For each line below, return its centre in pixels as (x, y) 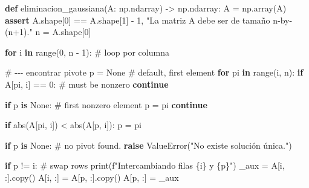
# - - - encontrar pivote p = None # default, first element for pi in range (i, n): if (154, 72)
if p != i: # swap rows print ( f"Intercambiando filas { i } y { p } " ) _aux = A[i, (145, 165)
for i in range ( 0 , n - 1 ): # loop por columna (87, 52)
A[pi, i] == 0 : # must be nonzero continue (87, 84)
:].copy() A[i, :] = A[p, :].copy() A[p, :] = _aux (92, 177)
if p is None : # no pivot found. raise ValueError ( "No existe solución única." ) (148, 145)
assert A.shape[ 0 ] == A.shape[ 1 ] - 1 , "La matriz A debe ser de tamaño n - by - (149, 20)
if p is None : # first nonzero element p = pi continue (106, 104)
